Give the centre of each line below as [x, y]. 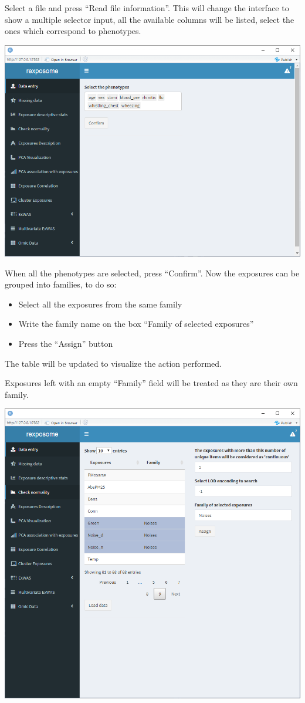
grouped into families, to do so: [61, 284]
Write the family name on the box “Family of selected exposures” [136, 324]
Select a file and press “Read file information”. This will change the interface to [147, 8]
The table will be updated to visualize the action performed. [113, 363]
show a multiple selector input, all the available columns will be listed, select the [150, 19]
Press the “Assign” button [66, 344]
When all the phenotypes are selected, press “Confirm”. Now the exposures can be [152, 273]
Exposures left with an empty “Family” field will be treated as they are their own [151, 383]
